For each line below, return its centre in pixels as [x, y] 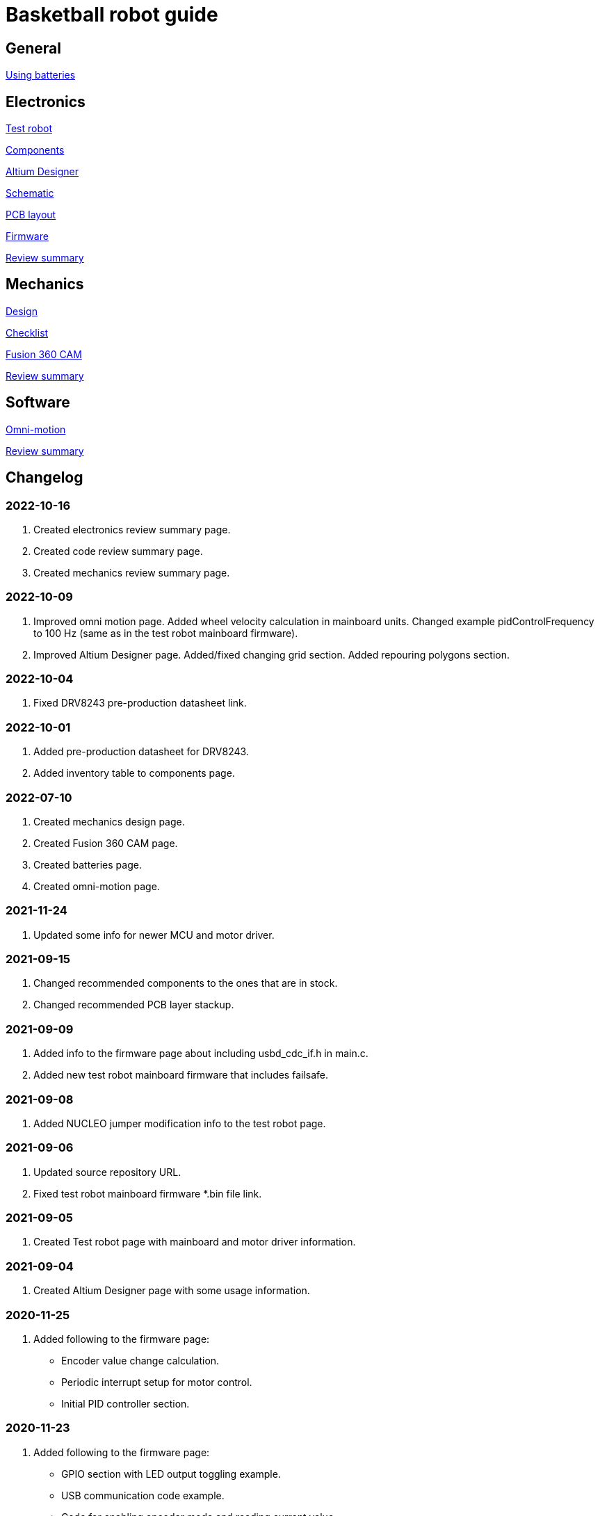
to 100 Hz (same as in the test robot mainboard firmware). [166, 633]
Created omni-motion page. [97, 886]
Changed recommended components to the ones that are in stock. [186, 983]
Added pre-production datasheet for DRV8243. [141, 752]
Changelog [44, 478]
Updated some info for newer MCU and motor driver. [154, 935]
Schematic [30, 193]
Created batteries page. [88, 864]
